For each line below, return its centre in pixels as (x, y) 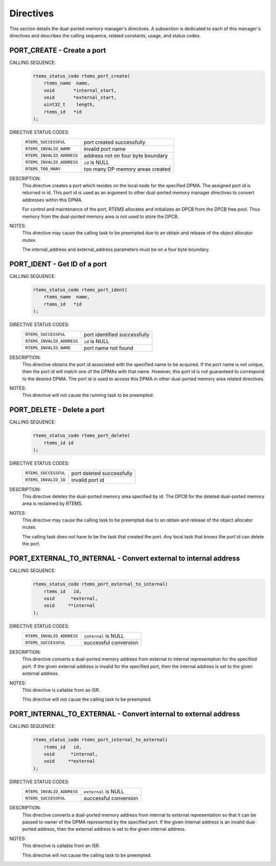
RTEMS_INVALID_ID (45, 480)
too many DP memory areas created (127, 169)
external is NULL (104, 791)
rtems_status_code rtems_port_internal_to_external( (100, 740)
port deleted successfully (102, 473)
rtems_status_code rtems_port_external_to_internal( (100, 584)
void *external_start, (80, 97)
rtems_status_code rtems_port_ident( (80, 290)
